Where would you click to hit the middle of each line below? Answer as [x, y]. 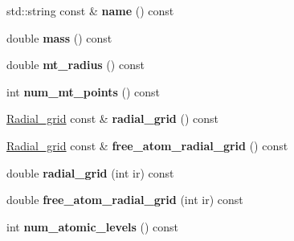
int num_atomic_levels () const [93, 226]
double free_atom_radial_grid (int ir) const [125, 200]
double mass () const [59, 37]
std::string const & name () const [90, 10]
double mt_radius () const [76, 65]
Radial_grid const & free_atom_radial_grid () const [147, 145]
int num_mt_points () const [84, 91]
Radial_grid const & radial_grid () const [113, 118]
